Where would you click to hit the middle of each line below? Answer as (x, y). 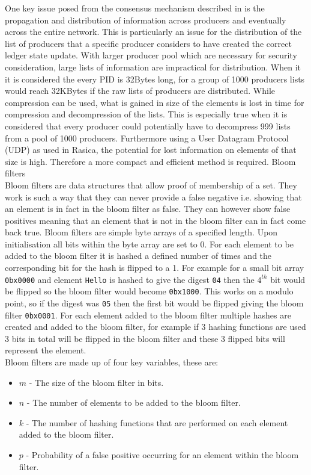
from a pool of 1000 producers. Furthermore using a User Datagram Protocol (147, 138)
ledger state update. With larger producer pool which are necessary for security (151, 55)
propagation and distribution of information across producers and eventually (146, 20)
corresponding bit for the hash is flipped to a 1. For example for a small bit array (155, 268)
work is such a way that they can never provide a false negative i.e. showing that (153, 197)
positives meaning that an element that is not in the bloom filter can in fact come (155, 220)
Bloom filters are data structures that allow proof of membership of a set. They (151, 185)
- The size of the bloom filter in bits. (96, 382)
